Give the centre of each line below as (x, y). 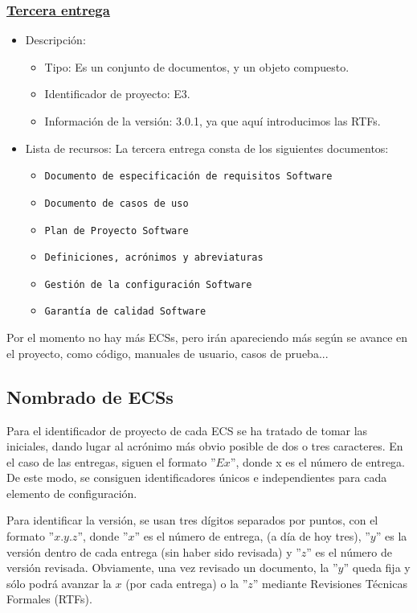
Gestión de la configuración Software (148, 284)
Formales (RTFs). (49, 599)
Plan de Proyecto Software (117, 230)
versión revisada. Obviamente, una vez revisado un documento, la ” (172, 568)
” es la (391, 536)
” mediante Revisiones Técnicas (330, 583)
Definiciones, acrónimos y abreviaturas (154, 258)
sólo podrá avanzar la (59, 583)
